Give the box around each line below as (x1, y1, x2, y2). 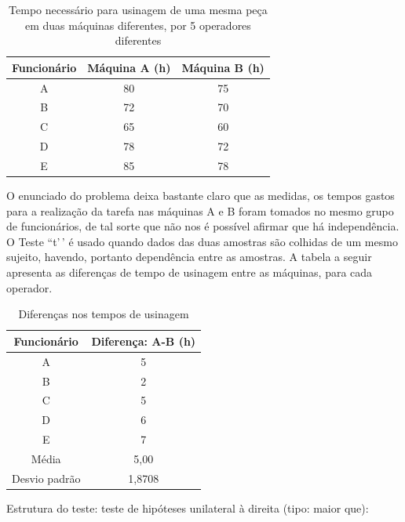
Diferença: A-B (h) (91, 332, 196, 349)
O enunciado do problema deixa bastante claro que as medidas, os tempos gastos (6, 187, 395, 204)
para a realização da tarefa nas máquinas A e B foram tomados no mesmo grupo (6, 202, 394, 219)
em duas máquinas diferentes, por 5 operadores (25, 16, 251, 33)
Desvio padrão (12, 469, 81, 486)
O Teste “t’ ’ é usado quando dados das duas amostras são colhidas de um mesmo (6, 233, 398, 249)
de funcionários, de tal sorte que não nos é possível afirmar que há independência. (6, 218, 400, 234)
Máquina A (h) (87, 59, 171, 75)
